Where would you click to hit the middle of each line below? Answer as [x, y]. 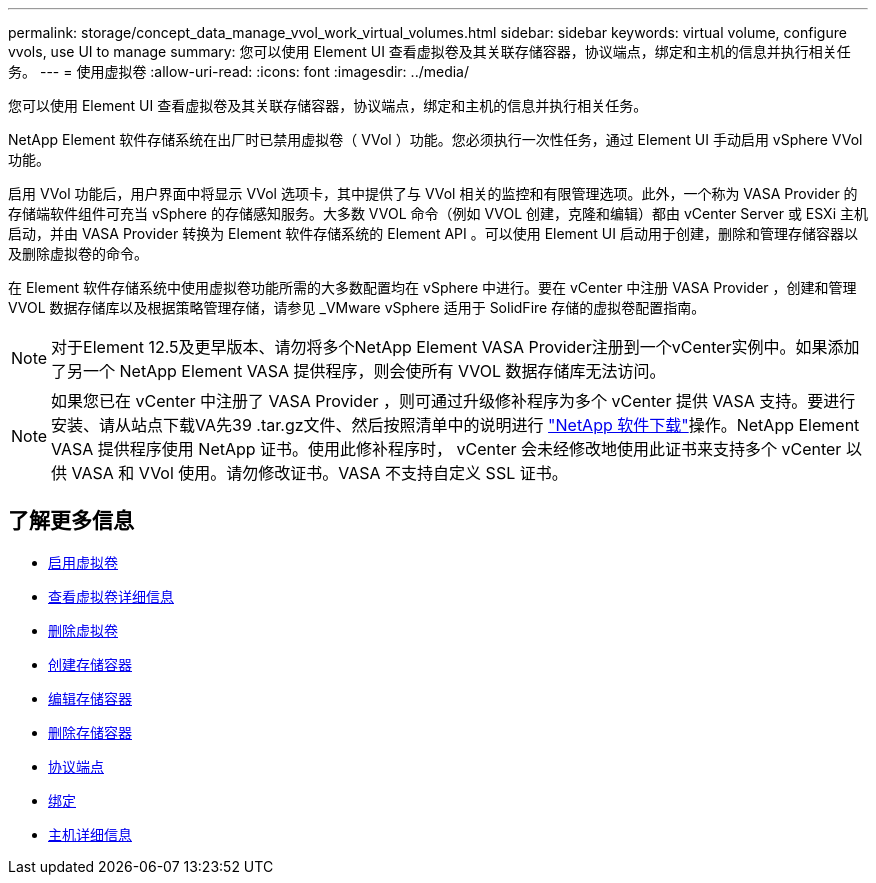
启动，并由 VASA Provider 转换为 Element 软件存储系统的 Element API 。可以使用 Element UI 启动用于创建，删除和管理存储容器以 [433, 233]
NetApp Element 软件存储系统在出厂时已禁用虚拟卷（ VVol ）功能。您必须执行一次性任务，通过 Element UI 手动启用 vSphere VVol [435, 139]
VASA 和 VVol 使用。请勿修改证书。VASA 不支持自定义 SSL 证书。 [319, 473]
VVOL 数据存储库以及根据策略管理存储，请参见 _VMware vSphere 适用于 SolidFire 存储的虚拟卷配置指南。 [357, 307]
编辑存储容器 [90, 698]
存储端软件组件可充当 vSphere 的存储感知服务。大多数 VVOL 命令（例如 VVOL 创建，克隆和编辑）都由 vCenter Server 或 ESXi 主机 [438, 213]
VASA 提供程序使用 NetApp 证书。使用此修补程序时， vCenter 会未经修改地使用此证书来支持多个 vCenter [446, 449]
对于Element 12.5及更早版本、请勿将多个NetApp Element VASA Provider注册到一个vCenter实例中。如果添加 [455, 347]
